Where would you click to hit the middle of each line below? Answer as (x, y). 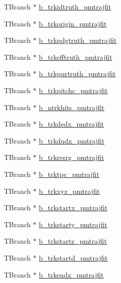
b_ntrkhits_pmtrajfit (72, 107)
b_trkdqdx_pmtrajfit (72, 140)
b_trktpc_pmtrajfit (69, 174)
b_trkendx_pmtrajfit (71, 274)
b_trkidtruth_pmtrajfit (75, 6)
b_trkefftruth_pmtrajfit (76, 57)
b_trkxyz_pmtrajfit (69, 191)
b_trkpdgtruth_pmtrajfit (78, 40)
